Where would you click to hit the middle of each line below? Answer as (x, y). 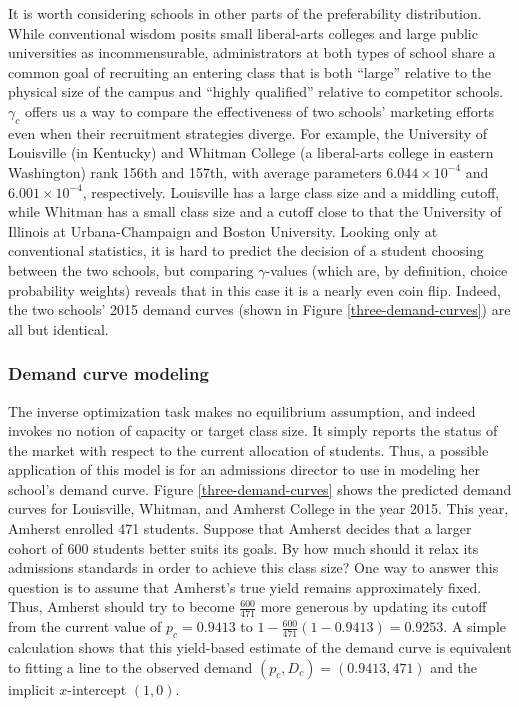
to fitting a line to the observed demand (130, 666)
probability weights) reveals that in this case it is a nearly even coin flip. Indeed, (254, 289)
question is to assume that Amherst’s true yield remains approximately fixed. (245, 586)
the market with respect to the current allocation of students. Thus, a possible (248, 449)
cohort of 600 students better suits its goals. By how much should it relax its (243, 547)
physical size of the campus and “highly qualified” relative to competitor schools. (256, 91)
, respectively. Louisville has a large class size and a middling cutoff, (291, 191)
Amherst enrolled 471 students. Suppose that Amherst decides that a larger (240, 528)
